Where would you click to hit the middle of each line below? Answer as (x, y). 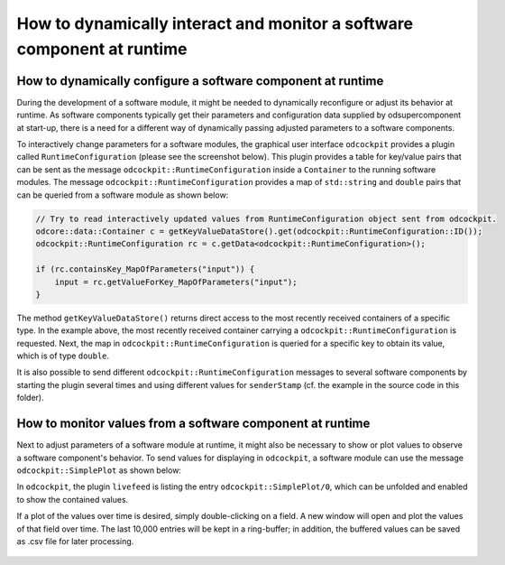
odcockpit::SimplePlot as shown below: (99, 470)
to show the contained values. (73, 499)
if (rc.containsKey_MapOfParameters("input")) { (145, 269)
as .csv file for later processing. (75, 541)
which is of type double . (63, 356)
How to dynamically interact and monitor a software (215, 23)
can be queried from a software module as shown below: (123, 195)
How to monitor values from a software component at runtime (193, 424)
